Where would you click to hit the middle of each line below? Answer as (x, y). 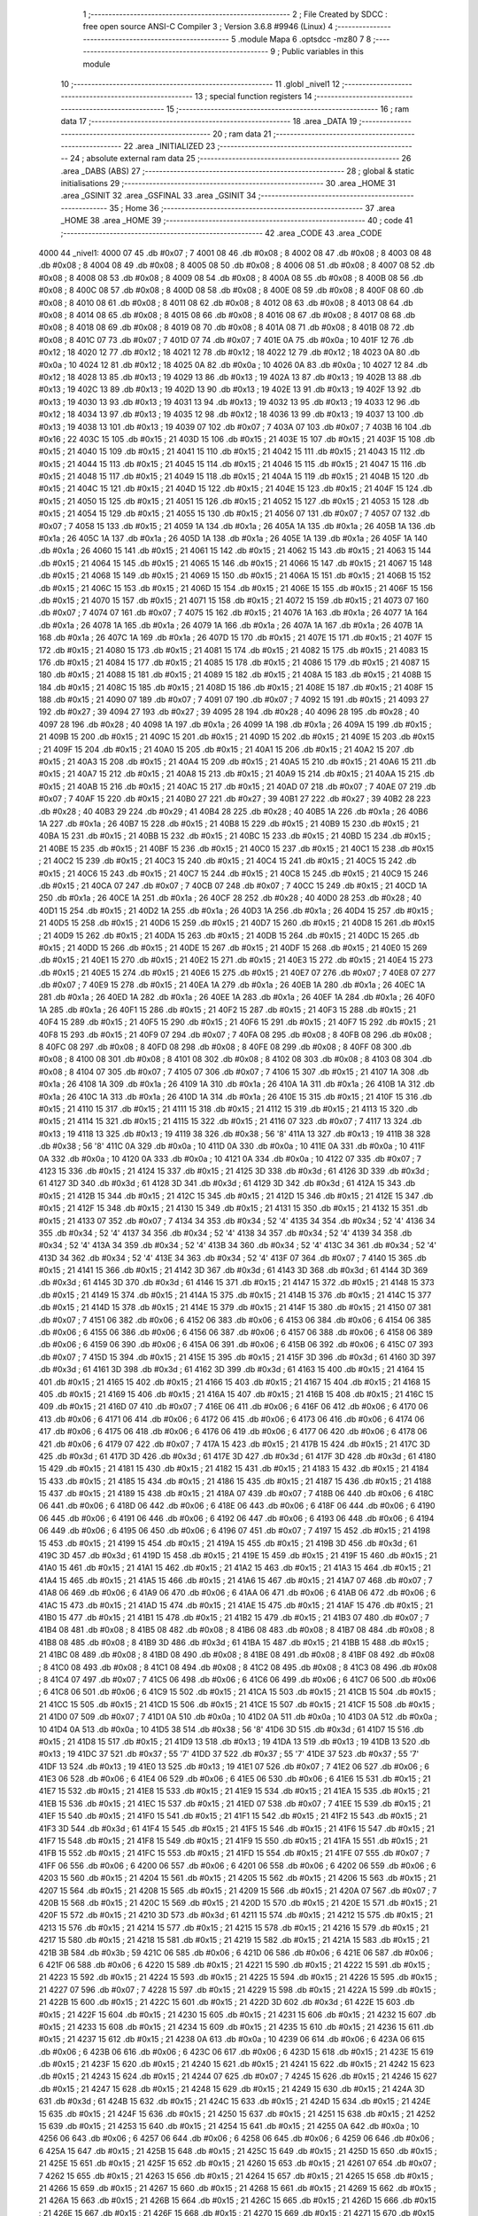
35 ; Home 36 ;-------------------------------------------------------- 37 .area (252, 207)
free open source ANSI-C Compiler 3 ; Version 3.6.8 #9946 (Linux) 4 (208, 27)
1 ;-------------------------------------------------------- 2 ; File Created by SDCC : (235, 14)
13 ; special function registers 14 (254, 97)
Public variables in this (323, 51)
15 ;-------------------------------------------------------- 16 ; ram (288, 109)
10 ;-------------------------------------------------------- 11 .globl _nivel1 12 (200, 83)
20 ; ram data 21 (242, 134)
